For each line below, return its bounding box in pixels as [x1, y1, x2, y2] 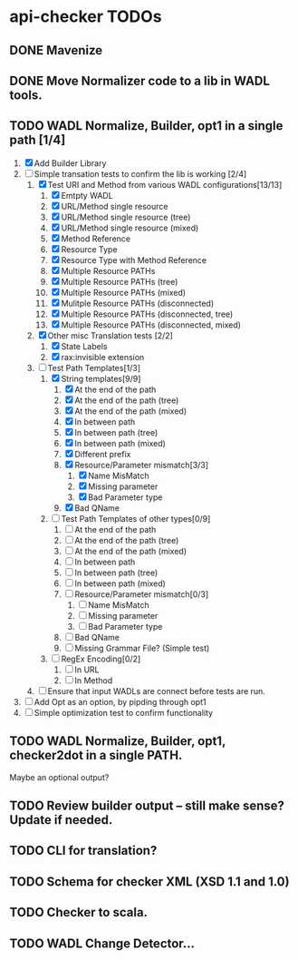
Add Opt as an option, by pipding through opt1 [34, 696, 207, 707]
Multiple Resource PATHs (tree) [61, 276, 178, 287]
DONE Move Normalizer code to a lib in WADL [9, 73, 270, 88]
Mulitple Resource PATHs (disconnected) [61, 298, 215, 309]
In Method [74, 674, 113, 686]
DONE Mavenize [9, 43, 103, 58]
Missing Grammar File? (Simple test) [74, 642, 210, 653]
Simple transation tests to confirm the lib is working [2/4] [34, 168, 247, 179]
